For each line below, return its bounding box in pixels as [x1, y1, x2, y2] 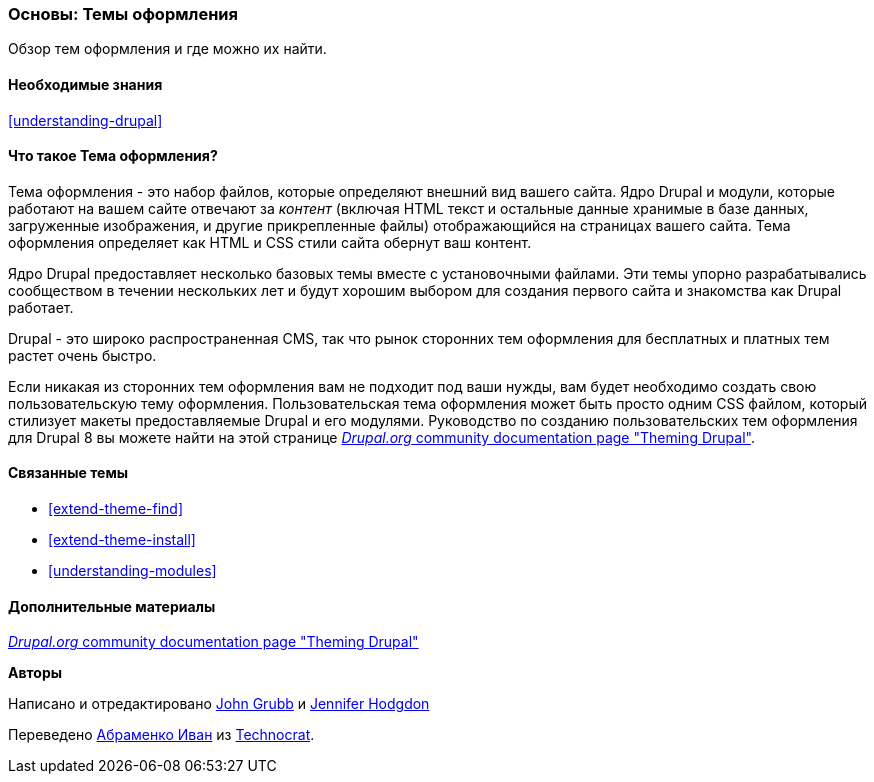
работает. [8, 298, 74, 316]
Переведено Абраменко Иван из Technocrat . [8, 726, 315, 744]
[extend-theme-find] [48, 500, 184, 518]
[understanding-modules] [48, 562, 217, 580]
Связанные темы [8, 464, 129, 482]
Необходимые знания [8, 75, 163, 93]
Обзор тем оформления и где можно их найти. [8, 40, 327, 58]
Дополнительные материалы [8, 597, 216, 615]
